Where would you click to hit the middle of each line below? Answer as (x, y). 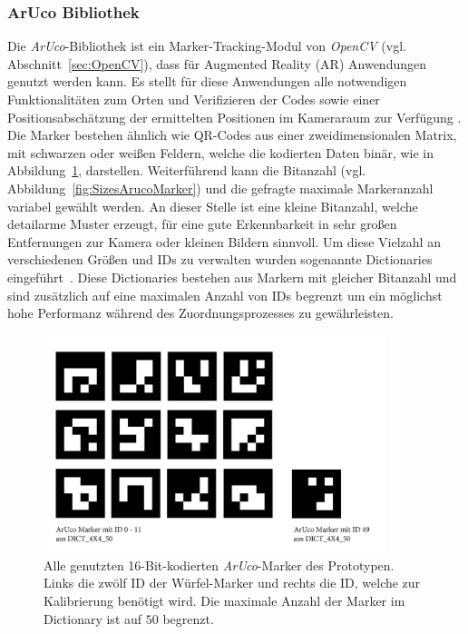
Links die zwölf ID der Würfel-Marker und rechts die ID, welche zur (232, 583)
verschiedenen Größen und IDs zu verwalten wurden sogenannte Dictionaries (220, 259)
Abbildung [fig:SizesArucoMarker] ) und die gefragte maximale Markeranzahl (220, 188)
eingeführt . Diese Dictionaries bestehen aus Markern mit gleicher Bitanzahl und (232, 277)
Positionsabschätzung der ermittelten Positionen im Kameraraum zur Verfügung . (234, 117)
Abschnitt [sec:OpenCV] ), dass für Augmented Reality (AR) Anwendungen (217, 63)
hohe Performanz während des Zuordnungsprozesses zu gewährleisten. (200, 313)
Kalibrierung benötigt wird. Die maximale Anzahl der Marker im (224, 601)
